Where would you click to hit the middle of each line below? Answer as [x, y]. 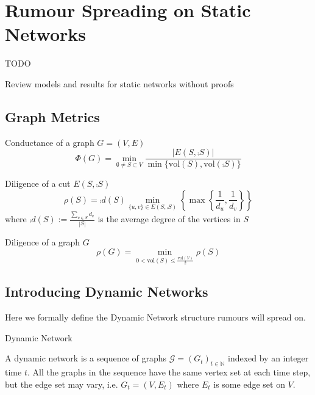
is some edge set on [249, 384]
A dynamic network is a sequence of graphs [86, 358]
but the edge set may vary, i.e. [62, 384]
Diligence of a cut [38, 183]
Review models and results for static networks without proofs [119, 83]
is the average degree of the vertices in [169, 219]
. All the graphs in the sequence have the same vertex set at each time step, [169, 371]
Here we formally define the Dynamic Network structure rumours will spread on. [155, 317]
